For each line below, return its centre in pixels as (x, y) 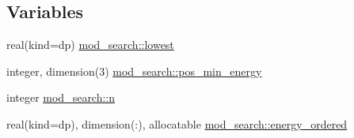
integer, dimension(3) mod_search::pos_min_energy (134, 71)
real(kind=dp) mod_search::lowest (90, 45)
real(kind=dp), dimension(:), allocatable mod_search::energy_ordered (177, 123)
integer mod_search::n (61, 97)
